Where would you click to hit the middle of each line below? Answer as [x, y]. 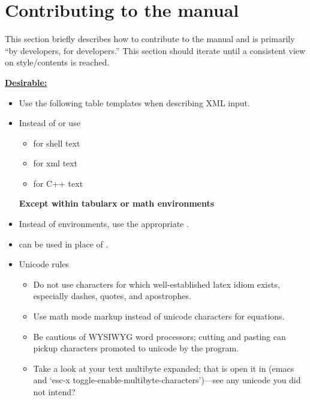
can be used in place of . [64, 244]
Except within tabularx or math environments [117, 203]
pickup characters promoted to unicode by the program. [136, 348]
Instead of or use [49, 123]
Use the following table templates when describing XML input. [134, 102]
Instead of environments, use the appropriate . [104, 224]
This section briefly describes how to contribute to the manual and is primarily [150, 39]
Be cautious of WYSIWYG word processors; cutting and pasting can [159, 336]
